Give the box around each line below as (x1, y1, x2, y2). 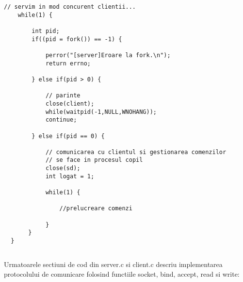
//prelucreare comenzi (59, 205, 132, 212)
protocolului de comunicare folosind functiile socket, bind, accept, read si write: (4, 268, 240, 279)
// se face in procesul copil (45, 157, 143, 164)
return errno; (45, 60, 91, 67)
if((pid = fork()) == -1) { (32, 35, 122, 43)
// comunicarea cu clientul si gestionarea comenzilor (45, 148, 227, 156)
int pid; (32, 27, 60, 34)
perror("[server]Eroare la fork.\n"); (45, 51, 171, 59)
